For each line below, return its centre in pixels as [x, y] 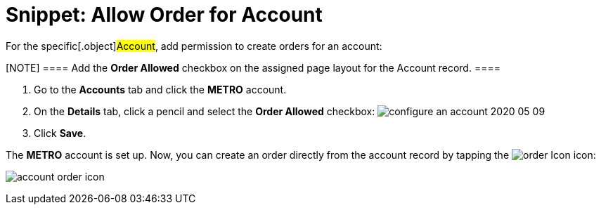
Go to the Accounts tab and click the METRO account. [160, 89]
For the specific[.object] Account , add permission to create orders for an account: [194, 46]
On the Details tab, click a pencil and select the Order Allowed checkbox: [205, 111]
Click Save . [60, 133]
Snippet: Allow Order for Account [164, 15]
